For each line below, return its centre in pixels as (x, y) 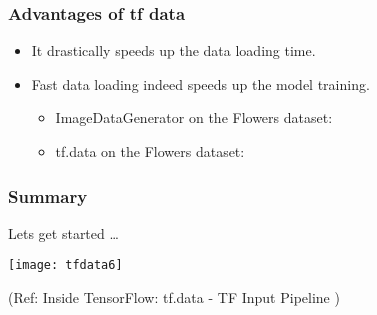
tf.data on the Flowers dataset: (150, 151)
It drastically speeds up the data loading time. (173, 50)
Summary (48, 195)
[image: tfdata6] (65, 265)
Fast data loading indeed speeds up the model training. (200, 83)
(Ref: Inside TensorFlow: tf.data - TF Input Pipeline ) (174, 297)
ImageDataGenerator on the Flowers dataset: (194, 117)
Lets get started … (63, 232)
